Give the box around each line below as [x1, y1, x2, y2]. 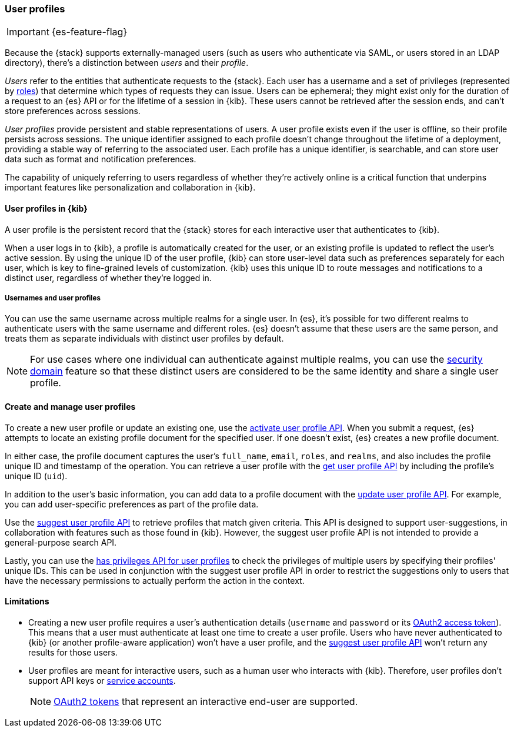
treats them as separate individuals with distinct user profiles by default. [5, 333, 284, 344]
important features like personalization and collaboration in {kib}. [5, 182, 256, 193]
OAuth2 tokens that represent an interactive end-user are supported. [54, 695, 358, 707]
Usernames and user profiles [5, 293, 101, 302]
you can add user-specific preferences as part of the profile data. [5, 499, 259, 509]
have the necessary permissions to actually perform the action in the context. [5, 575, 305, 586]
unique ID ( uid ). [5, 470, 68, 481]
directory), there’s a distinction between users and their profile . [5, 58, 249, 68]
